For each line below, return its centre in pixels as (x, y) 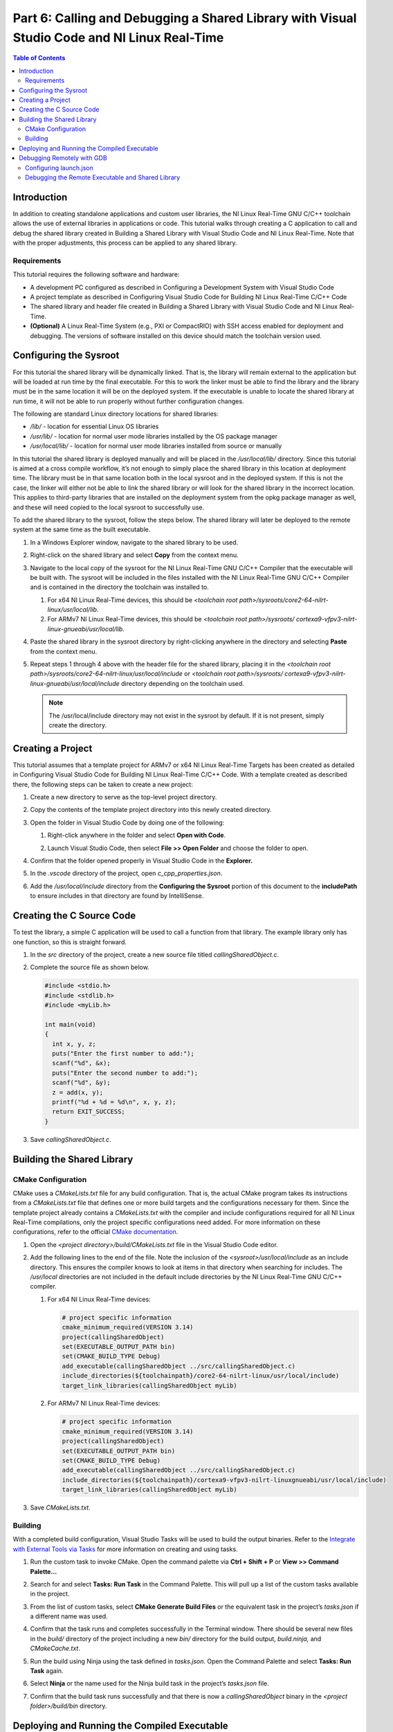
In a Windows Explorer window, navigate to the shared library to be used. (134, 542)
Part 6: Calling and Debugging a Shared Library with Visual (185, 18)
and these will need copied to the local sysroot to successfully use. (109, 507)
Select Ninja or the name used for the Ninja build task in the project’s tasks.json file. (149, 1684)
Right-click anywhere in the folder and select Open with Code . (137, 836)
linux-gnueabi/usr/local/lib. (86, 629)
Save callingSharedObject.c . (71, 1139)
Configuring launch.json (59, 168)
